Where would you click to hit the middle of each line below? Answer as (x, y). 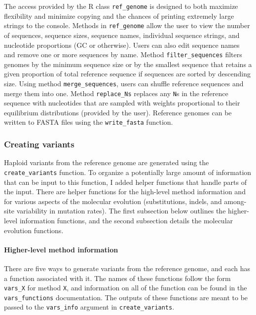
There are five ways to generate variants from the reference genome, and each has (127, 268)
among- (235, 201)
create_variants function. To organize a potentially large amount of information (128, 172)
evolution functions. (34, 230)
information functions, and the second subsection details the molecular (126, 220)
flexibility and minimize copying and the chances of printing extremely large (119, 16)
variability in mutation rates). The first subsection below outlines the (121, 211)
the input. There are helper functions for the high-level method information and (125, 192)
